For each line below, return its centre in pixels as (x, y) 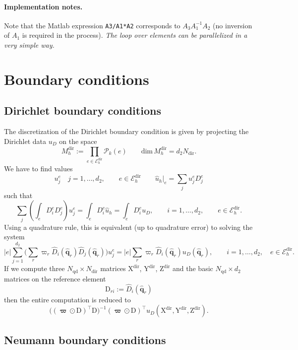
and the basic (193, 268)
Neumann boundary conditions (85, 339)
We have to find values (38, 169)
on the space (78, 141)
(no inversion (233, 25)
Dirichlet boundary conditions (83, 110)
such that (18, 195)
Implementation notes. (43, 6)
